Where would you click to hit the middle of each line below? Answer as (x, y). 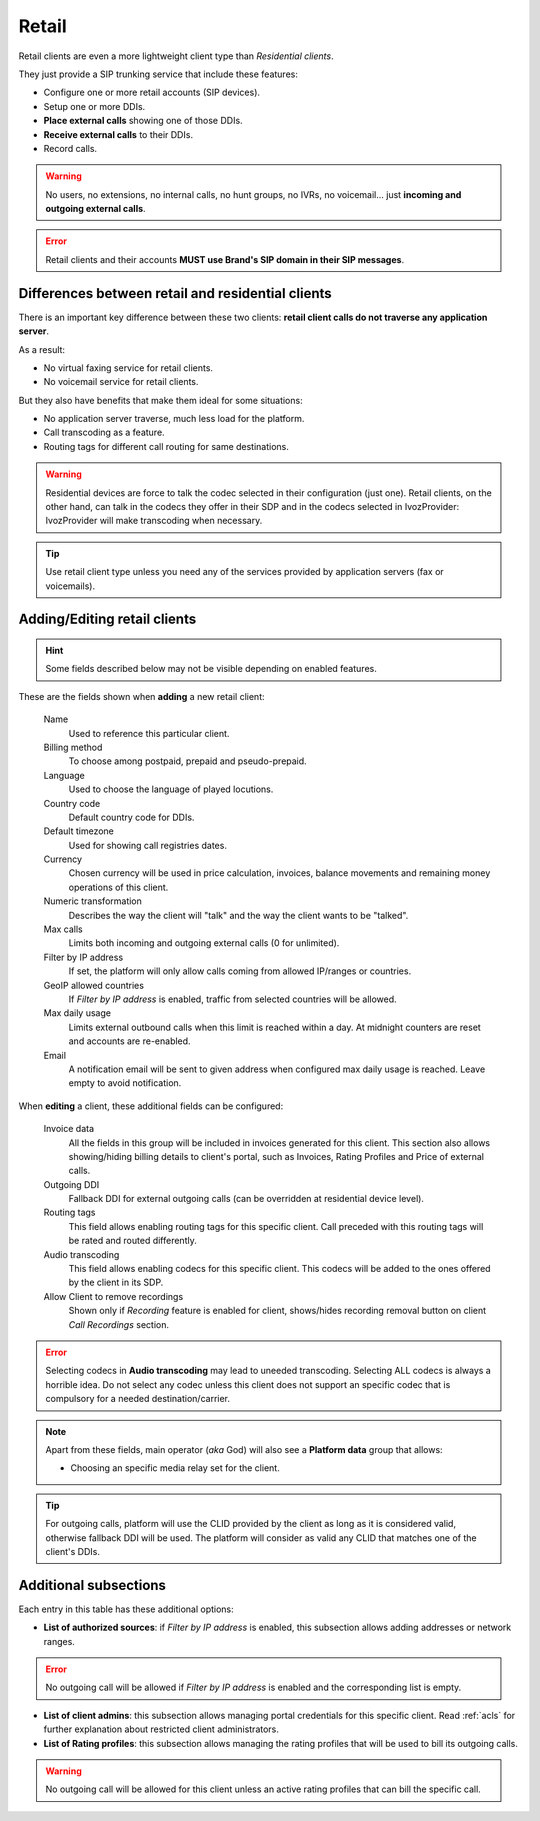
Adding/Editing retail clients (107, 619)
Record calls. (70, 148)
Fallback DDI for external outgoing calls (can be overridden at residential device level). (246, 1199)
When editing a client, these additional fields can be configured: (151, 1106)
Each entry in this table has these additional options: (126, 1609)
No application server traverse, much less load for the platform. (174, 419)
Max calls (63, 929)
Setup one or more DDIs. (94, 106)
